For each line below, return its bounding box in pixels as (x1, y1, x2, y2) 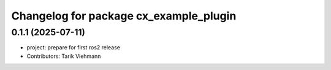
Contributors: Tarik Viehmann (26, 52, 101, 60)
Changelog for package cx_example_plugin (11, 9, 237, 23)
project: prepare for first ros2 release (26, 44, 121, 51)
